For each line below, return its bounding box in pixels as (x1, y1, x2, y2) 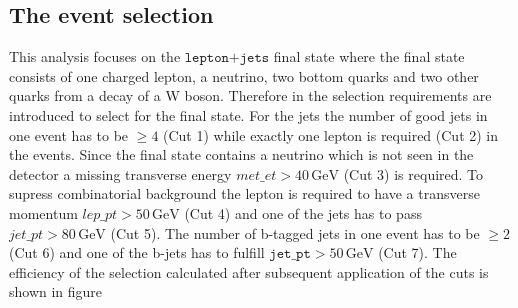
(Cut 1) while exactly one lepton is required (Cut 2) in (163, 124, 499, 145)
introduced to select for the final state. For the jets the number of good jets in (9, 104, 488, 125)
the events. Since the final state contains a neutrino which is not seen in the (9, 144, 474, 165)
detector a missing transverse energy (9, 163, 232, 184)
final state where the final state (273, 46, 465, 67)
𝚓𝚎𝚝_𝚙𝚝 (269, 247, 311, 262)
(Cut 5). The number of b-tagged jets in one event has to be (110, 222, 480, 243)
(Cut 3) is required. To (343, 163, 484, 184)
